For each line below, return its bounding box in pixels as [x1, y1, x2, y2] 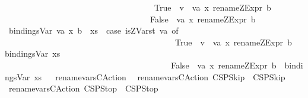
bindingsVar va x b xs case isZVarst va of [8, 24, 179, 37]
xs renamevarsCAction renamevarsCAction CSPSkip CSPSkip [34, 70, 285, 83]
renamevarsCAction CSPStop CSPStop [8, 82, 158, 94]
